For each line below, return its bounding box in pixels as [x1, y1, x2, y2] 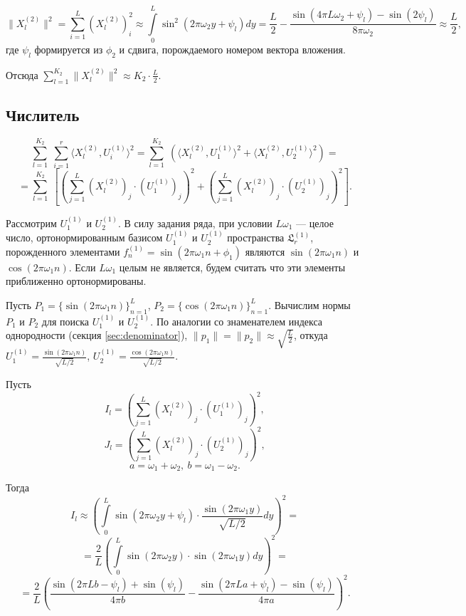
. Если [68, 259, 96, 274]
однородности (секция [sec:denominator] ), [6, 328, 188, 343]
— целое [296, 215, 334, 230]
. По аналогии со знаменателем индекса [150, 313, 323, 328]
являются [245, 244, 285, 259]
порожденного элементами [6, 244, 120, 259]
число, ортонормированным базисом [6, 230, 163, 245]
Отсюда [6, 67, 38, 82]
